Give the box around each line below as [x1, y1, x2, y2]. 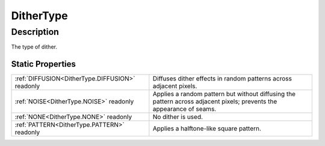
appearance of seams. [152, 105, 217, 114]
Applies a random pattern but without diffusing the [152, 90, 296, 99]
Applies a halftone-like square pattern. [152, 124, 262, 133]
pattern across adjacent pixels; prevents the [152, 97, 277, 106]
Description [11, 26, 60, 37]
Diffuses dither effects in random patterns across [152, 75, 292, 83]
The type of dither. [11, 43, 57, 50]
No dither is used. [152, 113, 203, 121]
